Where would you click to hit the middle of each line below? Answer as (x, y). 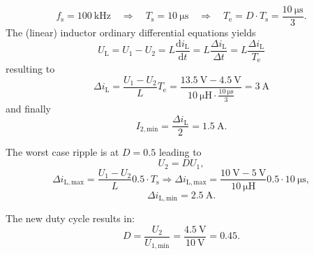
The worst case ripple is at (62, 152)
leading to (180, 152)
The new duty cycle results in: (70, 218)
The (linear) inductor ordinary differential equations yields (131, 32)
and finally (28, 108)
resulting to (30, 69)
